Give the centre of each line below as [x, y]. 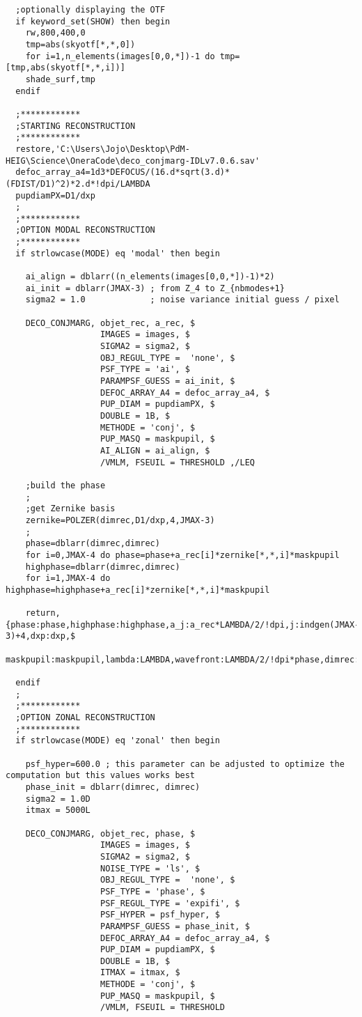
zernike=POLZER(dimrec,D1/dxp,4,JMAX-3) [120, 520]
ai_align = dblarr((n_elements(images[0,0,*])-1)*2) [150, 277]
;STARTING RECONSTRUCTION [76, 126]
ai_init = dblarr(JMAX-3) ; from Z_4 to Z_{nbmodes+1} [155, 288]
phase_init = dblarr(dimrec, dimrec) [113, 787]
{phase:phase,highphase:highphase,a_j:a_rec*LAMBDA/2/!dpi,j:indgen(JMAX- [183, 624]
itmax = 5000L [58, 810]
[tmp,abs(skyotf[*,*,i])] [65, 68]
